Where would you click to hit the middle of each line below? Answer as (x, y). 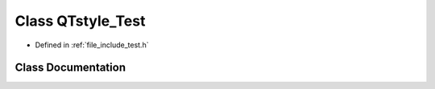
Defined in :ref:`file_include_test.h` (92, 45)
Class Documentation (70, 68)
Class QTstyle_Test (80, 21)
